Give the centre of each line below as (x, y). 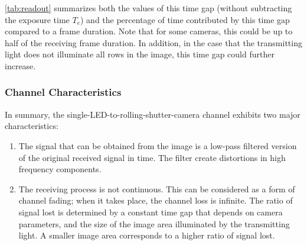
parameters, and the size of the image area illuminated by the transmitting (154, 223)
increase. (20, 65)
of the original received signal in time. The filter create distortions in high (152, 157)
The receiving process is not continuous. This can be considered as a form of (157, 188)
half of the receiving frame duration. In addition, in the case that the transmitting (153, 42)
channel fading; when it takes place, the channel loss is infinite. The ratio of (156, 200)
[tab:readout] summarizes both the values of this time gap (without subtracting (148, 8)
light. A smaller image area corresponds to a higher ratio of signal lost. (147, 235)
